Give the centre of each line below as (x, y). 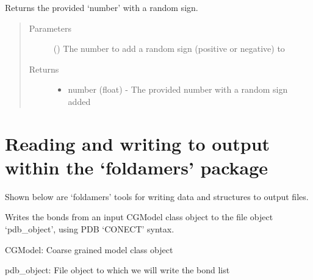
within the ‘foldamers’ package (137, 167)
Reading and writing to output (138, 143)
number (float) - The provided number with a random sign (178, 89)
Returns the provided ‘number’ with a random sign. (102, 7)
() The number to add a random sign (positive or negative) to (169, 48)
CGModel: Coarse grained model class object (89, 249)
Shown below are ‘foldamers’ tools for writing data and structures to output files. (157, 196)
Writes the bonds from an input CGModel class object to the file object (139, 217)
